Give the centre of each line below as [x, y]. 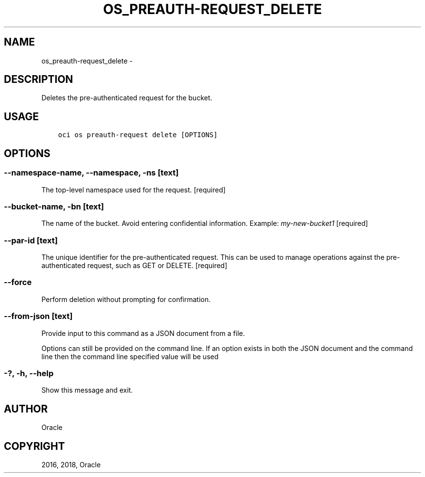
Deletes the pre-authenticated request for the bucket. [127, 98]
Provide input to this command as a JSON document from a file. [143, 333]
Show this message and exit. [87, 390]
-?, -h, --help [29, 373]
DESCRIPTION [39, 79]
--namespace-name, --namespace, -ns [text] [91, 173]
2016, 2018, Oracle [71, 464]
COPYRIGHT [34, 446]
